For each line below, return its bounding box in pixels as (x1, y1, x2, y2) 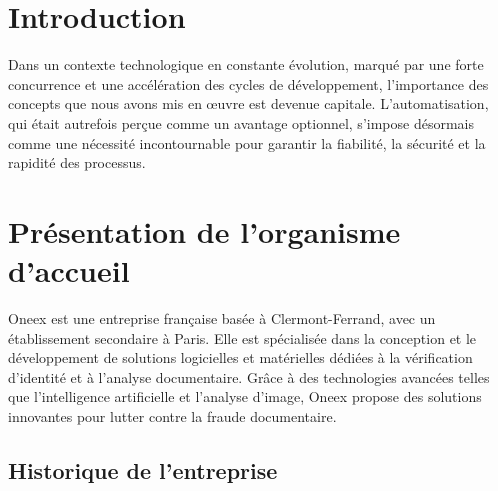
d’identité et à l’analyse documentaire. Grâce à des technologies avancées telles (8, 366, 490, 387)
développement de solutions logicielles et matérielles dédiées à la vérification (8, 347, 473, 368)
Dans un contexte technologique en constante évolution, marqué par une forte (8, 54, 484, 75)
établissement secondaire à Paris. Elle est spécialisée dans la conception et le (8, 327, 477, 348)
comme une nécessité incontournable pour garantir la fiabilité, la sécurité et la (8, 132, 486, 153)
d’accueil (8, 250, 130, 291)
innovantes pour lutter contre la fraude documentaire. (8, 405, 337, 426)
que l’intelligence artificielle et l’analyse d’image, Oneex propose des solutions (8, 386, 482, 407)
